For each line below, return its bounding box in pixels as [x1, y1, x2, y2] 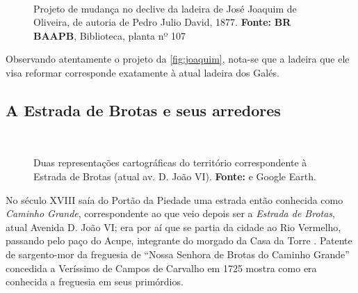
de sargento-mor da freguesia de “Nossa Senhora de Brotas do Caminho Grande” [6, 246, 350, 261]
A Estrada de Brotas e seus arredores [6, 99, 281, 120]
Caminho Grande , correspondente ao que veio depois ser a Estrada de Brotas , [6, 206, 335, 221]
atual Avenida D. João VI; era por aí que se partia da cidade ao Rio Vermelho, [6, 219, 341, 234]
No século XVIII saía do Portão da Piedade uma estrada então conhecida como [6, 192, 343, 207]
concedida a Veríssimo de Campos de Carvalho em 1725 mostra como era [6, 260, 317, 275]
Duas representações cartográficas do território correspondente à [33, 155, 307, 170]
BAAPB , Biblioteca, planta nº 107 [33, 28, 186, 42]
